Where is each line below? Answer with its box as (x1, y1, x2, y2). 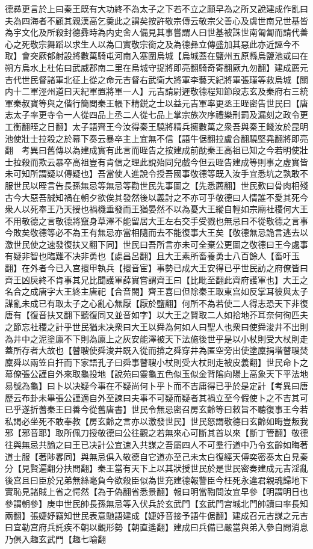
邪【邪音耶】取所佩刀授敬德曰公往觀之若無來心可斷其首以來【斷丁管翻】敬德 (5, 426, 308, 439)
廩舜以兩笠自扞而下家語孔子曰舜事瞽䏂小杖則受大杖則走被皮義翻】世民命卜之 (5, 355, 308, 368)
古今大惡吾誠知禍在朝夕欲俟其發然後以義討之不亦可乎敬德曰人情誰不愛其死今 (5, 191, 308, 203)
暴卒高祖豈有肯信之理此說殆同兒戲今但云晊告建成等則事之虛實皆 (55, 155, 308, 168)
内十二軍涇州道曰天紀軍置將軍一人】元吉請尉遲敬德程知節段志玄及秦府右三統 (5, 85, 308, 97)
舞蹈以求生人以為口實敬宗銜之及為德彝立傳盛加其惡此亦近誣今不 (46, 37, 300, 50)
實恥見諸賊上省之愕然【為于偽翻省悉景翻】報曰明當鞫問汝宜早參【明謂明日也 (5, 485, 308, 498)
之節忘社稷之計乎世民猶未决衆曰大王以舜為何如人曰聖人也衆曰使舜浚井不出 (5, 321, 300, 333)
